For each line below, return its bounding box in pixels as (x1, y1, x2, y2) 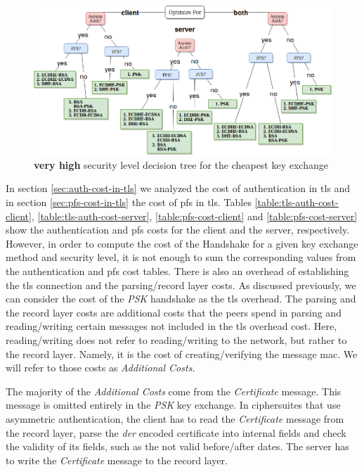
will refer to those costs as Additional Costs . (6, 360, 195, 375)
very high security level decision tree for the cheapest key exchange (34, 157, 328, 172)
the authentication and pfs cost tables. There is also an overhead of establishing (6, 263, 349, 278)
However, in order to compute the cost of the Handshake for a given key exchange (6, 236, 358, 250)
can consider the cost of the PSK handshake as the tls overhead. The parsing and (6, 291, 356, 306)
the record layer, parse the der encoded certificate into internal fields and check (6, 425, 346, 440)
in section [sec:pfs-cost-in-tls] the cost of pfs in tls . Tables (6, 195, 252, 209)
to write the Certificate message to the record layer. (6, 452, 228, 467)
